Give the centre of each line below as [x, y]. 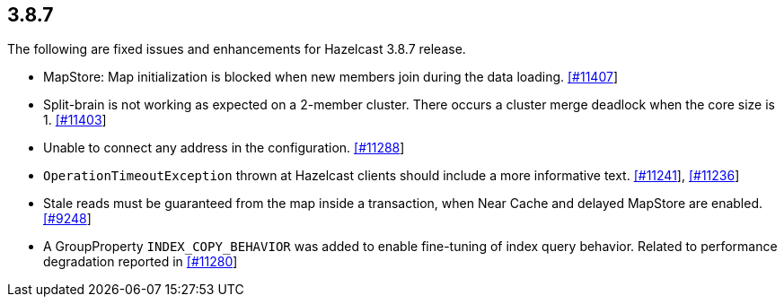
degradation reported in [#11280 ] [141, 262]
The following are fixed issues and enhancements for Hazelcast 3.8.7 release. [237, 49]
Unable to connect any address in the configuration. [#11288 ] [224, 148]
